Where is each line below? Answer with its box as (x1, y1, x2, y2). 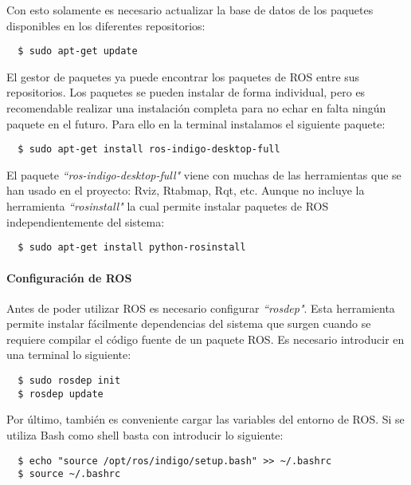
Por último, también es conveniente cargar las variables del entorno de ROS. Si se (6, 411, 405, 428)
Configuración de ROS (6, 269, 132, 286)
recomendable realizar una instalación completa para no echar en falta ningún (6, 100, 386, 116)
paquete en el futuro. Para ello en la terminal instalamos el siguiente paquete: (6, 115, 386, 132)
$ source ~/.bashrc (18, 468, 121, 480)
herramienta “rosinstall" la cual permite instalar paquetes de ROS (6, 198, 329, 215)
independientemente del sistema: (6, 213, 165, 230)
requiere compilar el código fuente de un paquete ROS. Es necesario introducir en (6, 330, 405, 347)
